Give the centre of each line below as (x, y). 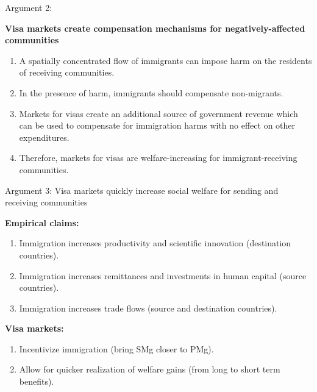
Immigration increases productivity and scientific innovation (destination (155, 243)
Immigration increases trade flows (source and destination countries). (148, 308)
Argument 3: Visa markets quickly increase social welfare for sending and (142, 190)
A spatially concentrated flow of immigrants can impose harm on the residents (166, 60)
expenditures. (44, 137)
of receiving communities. (67, 72)
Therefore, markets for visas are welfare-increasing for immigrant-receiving (158, 158)
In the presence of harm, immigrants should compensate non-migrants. (151, 92)
